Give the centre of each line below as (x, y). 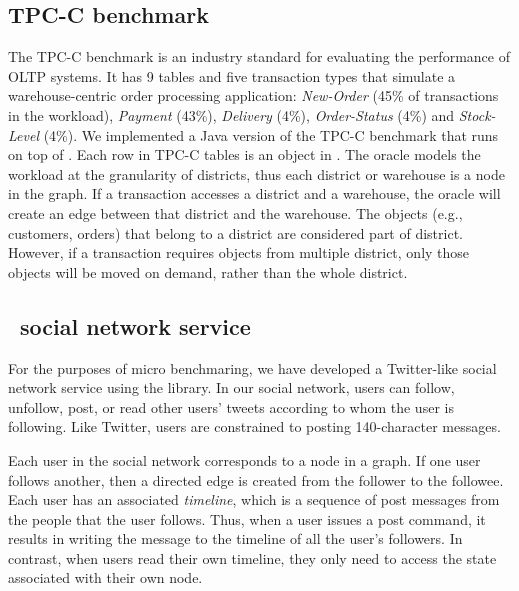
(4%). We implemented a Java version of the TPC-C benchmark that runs (271, 134)
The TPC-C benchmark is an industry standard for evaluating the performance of (259, 56)
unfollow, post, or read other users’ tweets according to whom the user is (231, 406)
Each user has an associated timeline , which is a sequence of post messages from (254, 499)
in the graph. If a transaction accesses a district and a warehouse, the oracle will (254, 193)
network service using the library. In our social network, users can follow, (231, 387)
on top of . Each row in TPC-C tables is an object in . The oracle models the (244, 154)
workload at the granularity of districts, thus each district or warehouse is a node (256, 173)
